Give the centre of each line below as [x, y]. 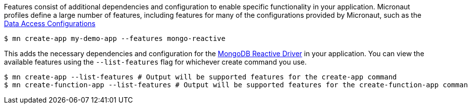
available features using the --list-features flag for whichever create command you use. [155, 62]
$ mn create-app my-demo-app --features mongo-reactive [115, 38]
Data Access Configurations [50, 23]
